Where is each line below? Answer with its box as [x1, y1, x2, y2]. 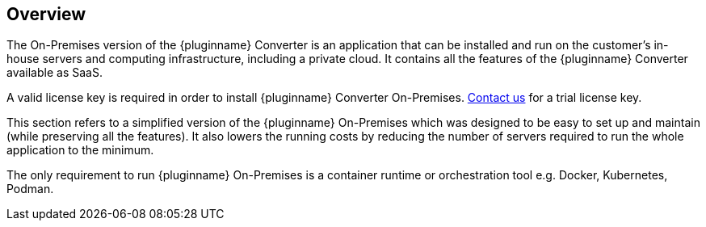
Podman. [6, 182, 54, 196]
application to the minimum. [6, 143, 154, 158]
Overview [6, 4, 86, 24]
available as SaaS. [6, 65, 103, 80]
